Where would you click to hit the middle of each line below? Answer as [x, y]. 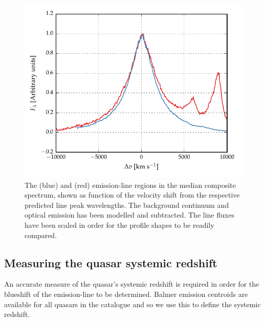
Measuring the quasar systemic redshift [111, 262]
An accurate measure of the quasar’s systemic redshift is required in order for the [132, 284]
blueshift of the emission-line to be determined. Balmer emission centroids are [126, 294]
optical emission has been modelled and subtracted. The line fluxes [129, 215]
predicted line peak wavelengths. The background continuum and [127, 205]
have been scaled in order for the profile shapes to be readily [119, 224]
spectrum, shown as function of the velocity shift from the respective [132, 195]
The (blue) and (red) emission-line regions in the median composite [130, 185]
